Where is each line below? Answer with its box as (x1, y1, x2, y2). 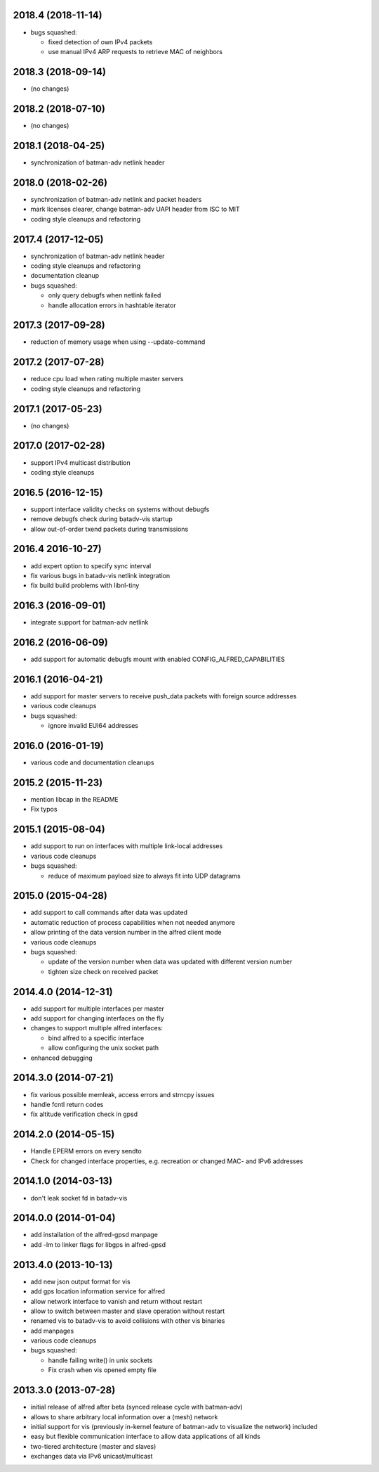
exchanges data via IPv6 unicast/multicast (30, 1452, 153, 1461)
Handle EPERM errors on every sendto (30, 1147, 142, 1156)
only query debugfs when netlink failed (48, 291, 161, 300)
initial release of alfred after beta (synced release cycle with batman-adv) (30, 1403, 244, 1412)
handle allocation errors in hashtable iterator (48, 301, 176, 309)
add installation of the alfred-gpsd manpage (30, 1231, 158, 1239)
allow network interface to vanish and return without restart (30, 1297, 203, 1305)
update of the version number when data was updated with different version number (48, 957, 293, 966)
